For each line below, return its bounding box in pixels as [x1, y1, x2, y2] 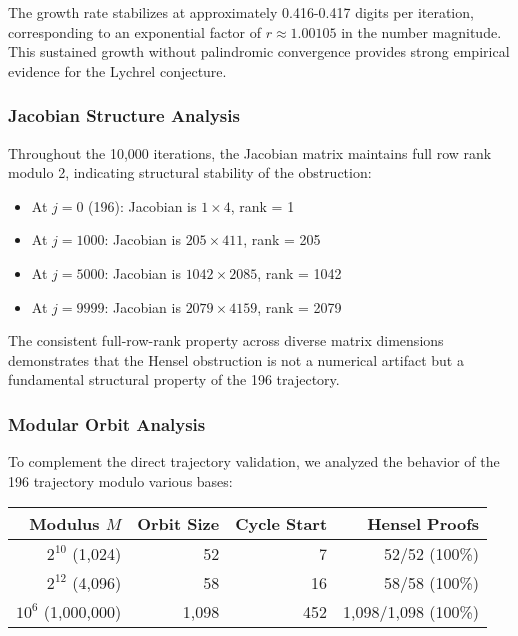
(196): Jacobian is [88, 195, 197, 216]
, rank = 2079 [257, 296, 342, 317]
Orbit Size [137, 512, 220, 536]
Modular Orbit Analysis [8, 411, 206, 436]
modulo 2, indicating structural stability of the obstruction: [8, 162, 372, 183]
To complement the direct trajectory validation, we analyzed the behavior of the [8, 451, 500, 472]
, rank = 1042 [257, 262, 342, 283]
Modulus [29, 512, 100, 536]
